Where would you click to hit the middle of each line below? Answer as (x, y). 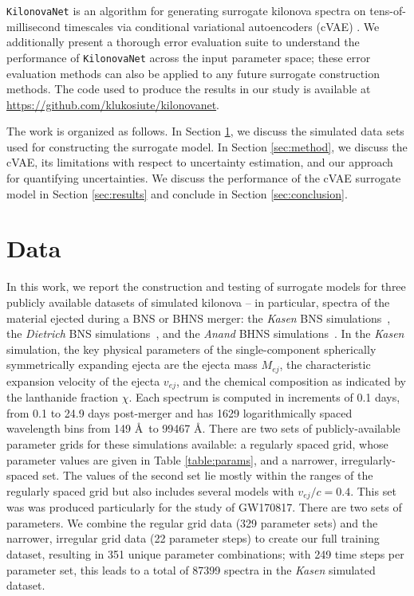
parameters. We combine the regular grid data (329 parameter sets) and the (192, 522)
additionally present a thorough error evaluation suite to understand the (183, 42)
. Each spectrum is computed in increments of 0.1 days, (264, 397)
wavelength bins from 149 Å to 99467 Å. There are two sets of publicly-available (203, 428)
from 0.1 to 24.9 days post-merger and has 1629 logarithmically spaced (179, 412)
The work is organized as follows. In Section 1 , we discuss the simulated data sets (205, 131)
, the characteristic (325, 365)
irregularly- (368, 459)
